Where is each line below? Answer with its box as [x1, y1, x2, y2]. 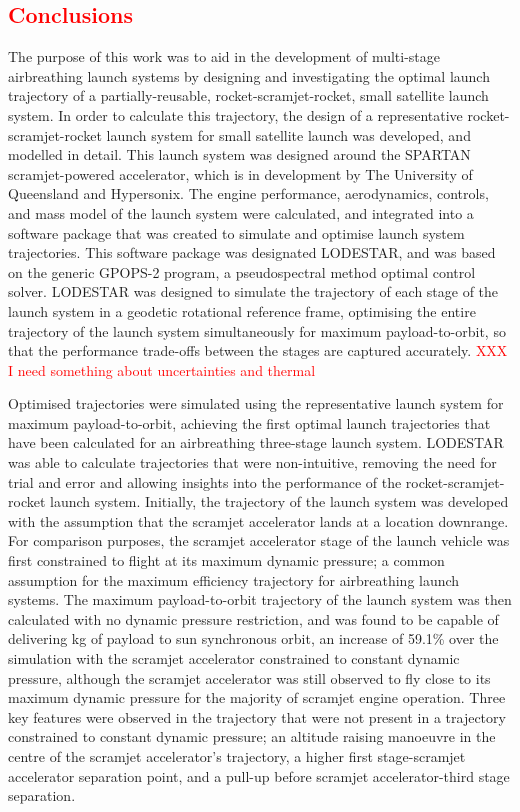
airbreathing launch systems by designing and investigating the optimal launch [8, 65, 490, 86]
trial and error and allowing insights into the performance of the [8, 471, 402, 492]
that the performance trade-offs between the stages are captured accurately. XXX [8, 340, 508, 361]
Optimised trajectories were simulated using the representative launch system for [8, 393, 504, 414]
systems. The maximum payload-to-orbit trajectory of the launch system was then [8, 589, 512, 610]
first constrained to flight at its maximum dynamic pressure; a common [8, 550, 445, 571]
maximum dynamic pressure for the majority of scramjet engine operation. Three [8, 687, 506, 708]
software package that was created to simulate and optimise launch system [8, 222, 465, 243]
